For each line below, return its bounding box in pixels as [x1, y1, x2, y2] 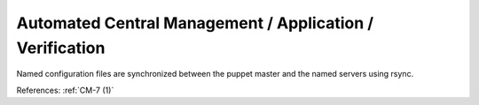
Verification [16, 38, 106, 57]
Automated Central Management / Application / [16, 13, 374, 33]
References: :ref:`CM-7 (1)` [16, 85, 114, 95]
